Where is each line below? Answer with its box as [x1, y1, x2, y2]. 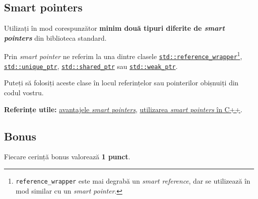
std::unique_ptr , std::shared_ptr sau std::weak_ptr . [4, 61, 178, 71]
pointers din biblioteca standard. [4, 32, 107, 43]
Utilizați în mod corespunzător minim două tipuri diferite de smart [4, 23, 225, 33]
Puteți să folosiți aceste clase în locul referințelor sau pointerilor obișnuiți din [4, 77, 239, 88]
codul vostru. [4, 87, 44, 97]
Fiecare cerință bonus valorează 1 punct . [4, 151, 130, 162]
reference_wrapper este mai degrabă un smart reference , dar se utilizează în [15, 175, 251, 186]
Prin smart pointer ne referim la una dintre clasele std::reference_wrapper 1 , [4, 50, 242, 62]
